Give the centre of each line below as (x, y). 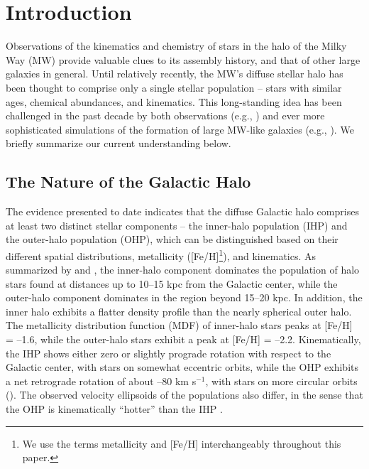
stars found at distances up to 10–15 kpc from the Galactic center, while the (172, 283)
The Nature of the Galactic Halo (128, 182)
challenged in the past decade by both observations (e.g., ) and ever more (165, 115)
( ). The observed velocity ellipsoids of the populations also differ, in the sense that (184, 395)
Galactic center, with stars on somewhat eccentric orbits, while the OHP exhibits (182, 367)
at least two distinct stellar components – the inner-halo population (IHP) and (177, 225)
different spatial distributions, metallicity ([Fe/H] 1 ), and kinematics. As (161, 254)
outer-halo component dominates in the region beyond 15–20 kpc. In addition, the (184, 297)
